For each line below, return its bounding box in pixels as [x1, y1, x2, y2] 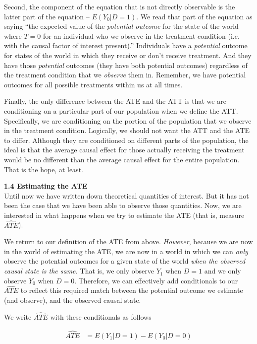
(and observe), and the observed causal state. [4, 295, 141, 305]
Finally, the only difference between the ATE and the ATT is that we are [4, 96, 226, 106]
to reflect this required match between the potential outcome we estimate [20, 285, 243, 295]
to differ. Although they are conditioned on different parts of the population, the [4, 135, 249, 145]
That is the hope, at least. [4, 164, 83, 174]
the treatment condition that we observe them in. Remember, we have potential [4, 69, 246, 80]
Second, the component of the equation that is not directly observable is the [4, 1, 235, 11]
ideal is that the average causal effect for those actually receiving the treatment [4, 144, 245, 155]
